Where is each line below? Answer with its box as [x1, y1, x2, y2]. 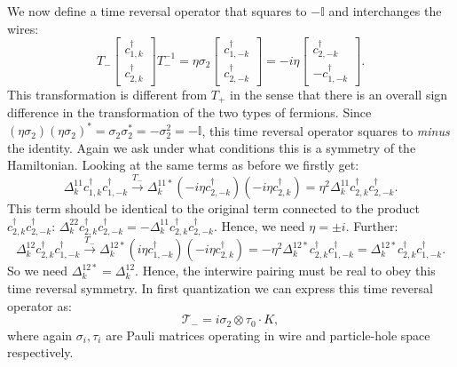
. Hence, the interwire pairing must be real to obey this [135, 261, 436, 280]
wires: [7, 19, 39, 37]
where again [7, 325, 73, 344]
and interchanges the [328, 2, 442, 20]
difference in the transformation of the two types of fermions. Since [7, 103, 372, 122]
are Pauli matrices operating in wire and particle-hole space [106, 325, 430, 344]
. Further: [345, 216, 398, 235]
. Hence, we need [214, 216, 305, 235]
